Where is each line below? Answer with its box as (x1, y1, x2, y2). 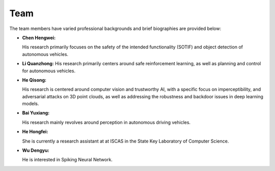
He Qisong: (22, 77, 47, 83)
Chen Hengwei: (22, 35, 56, 41)
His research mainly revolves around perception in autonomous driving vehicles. (22, 119, 191, 125)
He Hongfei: (22, 129, 48, 135)
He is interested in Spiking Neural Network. (22, 157, 113, 163)
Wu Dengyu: (22, 148, 49, 154)
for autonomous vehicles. (22, 68, 76, 74)
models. (22, 101, 39, 107)
